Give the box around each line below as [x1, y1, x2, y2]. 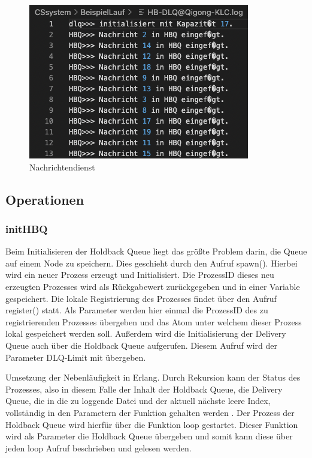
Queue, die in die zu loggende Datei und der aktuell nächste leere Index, [5, 394, 271, 407]
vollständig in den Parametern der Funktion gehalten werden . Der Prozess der [5, 406, 295, 418]
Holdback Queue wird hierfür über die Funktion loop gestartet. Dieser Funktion [5, 418, 298, 430]
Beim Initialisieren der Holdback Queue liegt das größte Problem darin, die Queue [5, 245, 307, 258]
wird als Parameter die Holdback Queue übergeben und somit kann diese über [5, 430, 293, 442]
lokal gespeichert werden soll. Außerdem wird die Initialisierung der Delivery [5, 327, 286, 340]
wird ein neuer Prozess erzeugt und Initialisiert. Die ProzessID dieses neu [5, 268, 274, 281]
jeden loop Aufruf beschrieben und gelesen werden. [5, 441, 192, 454]
